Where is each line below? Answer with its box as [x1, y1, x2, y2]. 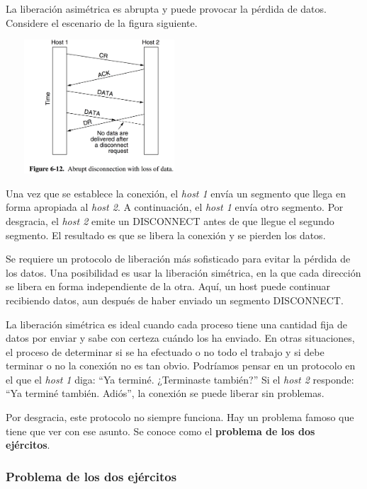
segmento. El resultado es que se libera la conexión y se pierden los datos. [6, 227, 326, 242]
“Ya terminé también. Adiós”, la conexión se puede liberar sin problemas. [6, 386, 324, 401]
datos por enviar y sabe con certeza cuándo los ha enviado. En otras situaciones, [6, 330, 355, 345]
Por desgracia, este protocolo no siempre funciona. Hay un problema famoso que [6, 410, 354, 425]
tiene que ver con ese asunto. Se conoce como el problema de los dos [6, 423, 315, 438]
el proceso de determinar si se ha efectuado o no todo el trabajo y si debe [6, 344, 324, 359]
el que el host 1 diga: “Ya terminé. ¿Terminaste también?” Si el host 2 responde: [6, 372, 354, 386]
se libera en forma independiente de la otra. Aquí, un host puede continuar [6, 279, 331, 294]
